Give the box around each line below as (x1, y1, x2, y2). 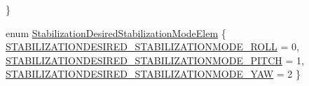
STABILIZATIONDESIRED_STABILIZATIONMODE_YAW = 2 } (6, 66, 301, 81)
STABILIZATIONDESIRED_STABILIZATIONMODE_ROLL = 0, (6, 39, 299, 54)
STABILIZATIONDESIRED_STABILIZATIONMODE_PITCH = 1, (6, 52, 304, 67)
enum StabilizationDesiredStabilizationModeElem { (6, 25, 226, 40)
